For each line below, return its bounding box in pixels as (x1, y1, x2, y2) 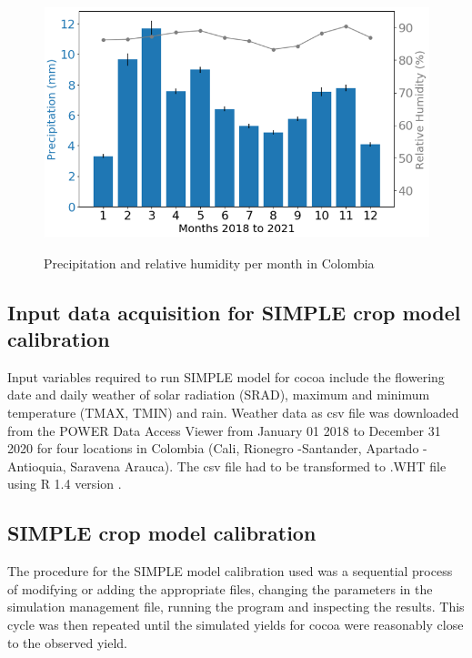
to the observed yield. (7, 633, 127, 652)
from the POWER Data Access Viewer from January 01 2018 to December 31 (7, 420, 441, 440)
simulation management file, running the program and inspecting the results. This (7, 597, 465, 616)
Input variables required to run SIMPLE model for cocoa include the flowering (7, 367, 445, 386)
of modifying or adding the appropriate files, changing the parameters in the (7, 579, 433, 598)
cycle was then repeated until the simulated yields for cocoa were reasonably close (7, 614, 464, 633)
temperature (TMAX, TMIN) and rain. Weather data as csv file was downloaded (7, 403, 459, 422)
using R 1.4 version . (7, 474, 122, 493)
